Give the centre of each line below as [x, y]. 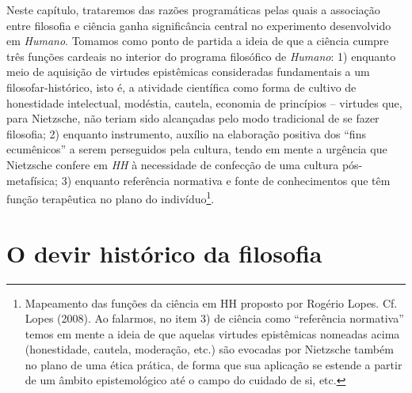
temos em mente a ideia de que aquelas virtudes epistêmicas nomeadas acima [212, 333]
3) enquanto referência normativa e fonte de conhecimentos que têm [226, 180]
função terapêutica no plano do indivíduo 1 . [111, 197]
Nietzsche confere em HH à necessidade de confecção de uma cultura [173, 164]
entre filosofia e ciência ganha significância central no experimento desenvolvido [199, 25]
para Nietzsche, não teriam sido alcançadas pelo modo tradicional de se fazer [193, 118]
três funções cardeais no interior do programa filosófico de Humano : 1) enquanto [201, 56]
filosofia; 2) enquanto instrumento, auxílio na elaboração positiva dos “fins [186, 133]
